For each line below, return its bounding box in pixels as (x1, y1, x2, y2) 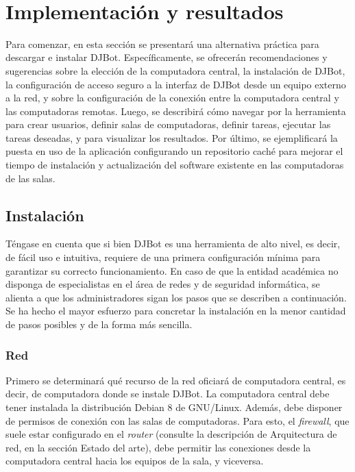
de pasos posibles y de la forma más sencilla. (5, 317, 193, 332)
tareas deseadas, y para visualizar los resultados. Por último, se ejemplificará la (5, 130, 338, 145)
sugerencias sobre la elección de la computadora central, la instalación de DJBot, (5, 63, 345, 77)
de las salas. (5, 171, 56, 185)
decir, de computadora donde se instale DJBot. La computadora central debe (5, 386, 330, 401)
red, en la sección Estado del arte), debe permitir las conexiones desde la (5, 440, 311, 454)
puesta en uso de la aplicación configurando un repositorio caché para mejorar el (5, 144, 343, 158)
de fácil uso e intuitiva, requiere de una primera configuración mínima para (5, 250, 321, 264)
